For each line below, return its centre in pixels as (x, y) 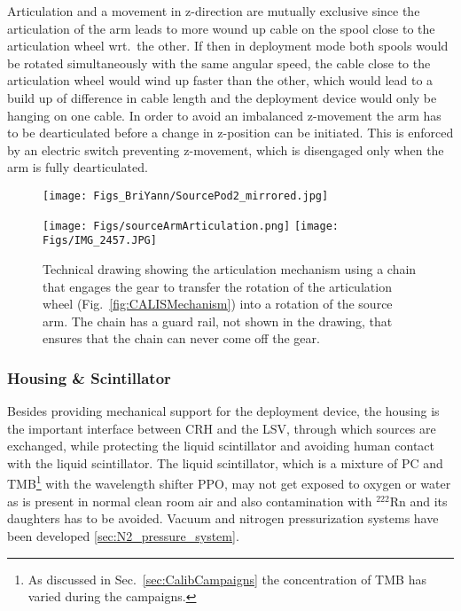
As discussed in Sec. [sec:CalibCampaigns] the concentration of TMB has (227, 579)
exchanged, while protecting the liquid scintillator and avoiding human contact (221, 446)
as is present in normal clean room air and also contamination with (190, 501)
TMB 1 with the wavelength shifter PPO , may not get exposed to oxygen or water (229, 482)
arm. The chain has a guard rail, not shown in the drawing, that (218, 321)
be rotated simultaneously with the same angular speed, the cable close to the (219, 63)
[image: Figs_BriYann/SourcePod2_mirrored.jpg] (186, 196)
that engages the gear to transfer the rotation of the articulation (217, 286)
